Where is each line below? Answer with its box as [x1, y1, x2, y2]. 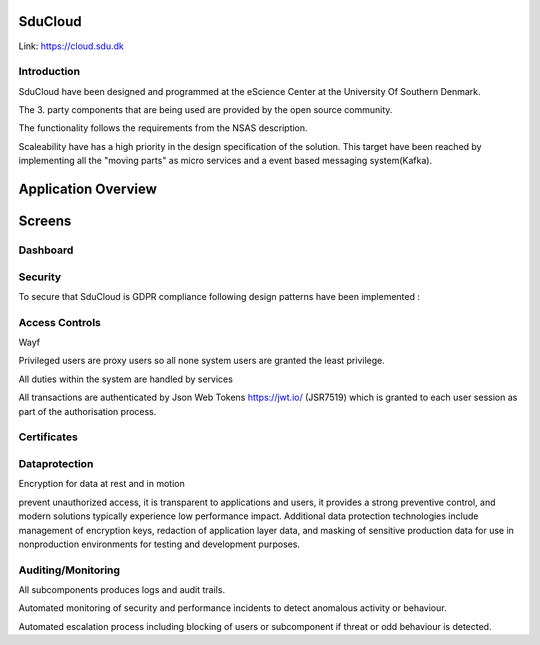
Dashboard [18, 243, 74, 257]
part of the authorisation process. [18, 405, 157, 417]
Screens [18, 213, 72, 230]
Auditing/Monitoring [18, 563, 120, 577]
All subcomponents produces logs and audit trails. [18, 584, 225, 596]
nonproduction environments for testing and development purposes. [18, 538, 300, 550]
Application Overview [18, 181, 157, 198]
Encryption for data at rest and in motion [18, 478, 185, 490]
